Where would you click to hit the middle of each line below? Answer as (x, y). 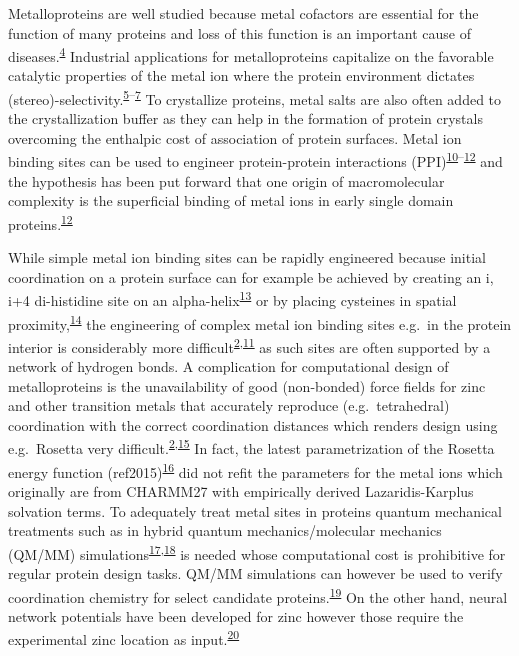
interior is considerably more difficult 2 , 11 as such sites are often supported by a (249, 345)
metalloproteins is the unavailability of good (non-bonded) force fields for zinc (247, 385)
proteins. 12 (40, 222)
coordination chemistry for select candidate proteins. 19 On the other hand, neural (258, 595)
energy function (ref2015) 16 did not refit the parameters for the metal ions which (255, 470)
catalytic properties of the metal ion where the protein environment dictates (241, 75)
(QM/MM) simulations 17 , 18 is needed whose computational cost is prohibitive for (257, 552)
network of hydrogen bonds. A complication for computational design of (228, 366)
